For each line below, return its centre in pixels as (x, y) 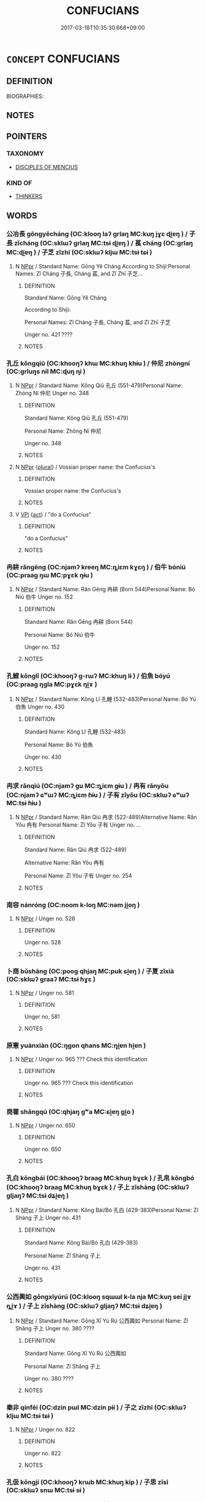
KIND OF (19, 183)
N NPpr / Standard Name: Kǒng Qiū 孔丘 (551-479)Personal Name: (99, 385)
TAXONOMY (25, 154)
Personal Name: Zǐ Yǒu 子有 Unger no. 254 (78, 876)
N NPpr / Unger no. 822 (45, 1430)
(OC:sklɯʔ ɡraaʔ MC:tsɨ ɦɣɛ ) (51, 979)
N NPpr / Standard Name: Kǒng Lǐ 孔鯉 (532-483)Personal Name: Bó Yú (106, 699)
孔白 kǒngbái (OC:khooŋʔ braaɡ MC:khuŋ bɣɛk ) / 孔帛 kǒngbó (100, 1178)
